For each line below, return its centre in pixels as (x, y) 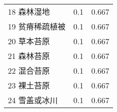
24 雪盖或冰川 (33, 100)
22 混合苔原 (29, 70)
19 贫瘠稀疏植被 (37, 26)
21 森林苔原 (29, 56)
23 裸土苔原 (29, 85)
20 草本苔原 (29, 41)
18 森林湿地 (29, 12)
